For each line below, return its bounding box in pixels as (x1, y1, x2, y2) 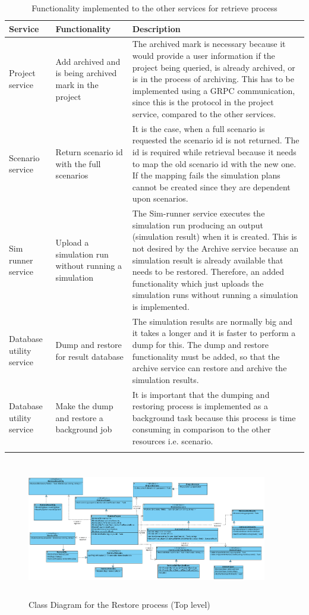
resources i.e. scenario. (132, 435, 213, 447)
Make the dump (55, 400, 113, 412)
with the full (55, 157, 101, 170)
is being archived (55, 67, 117, 79)
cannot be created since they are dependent (132, 180, 291, 193)
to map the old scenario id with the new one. (132, 157, 297, 170)
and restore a (55, 411, 103, 423)
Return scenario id (55, 146, 123, 158)
